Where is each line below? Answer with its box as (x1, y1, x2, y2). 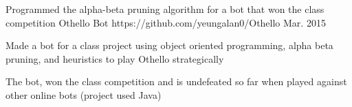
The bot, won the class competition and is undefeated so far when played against (5, 74, 347, 89)
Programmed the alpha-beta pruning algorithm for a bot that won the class (5, 2, 324, 16)
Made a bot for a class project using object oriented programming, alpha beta (5, 38, 333, 52)
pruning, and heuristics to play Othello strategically (5, 51, 224, 65)
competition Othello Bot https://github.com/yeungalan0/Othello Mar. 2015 (5, 15, 326, 29)
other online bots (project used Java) (5, 87, 162, 102)
